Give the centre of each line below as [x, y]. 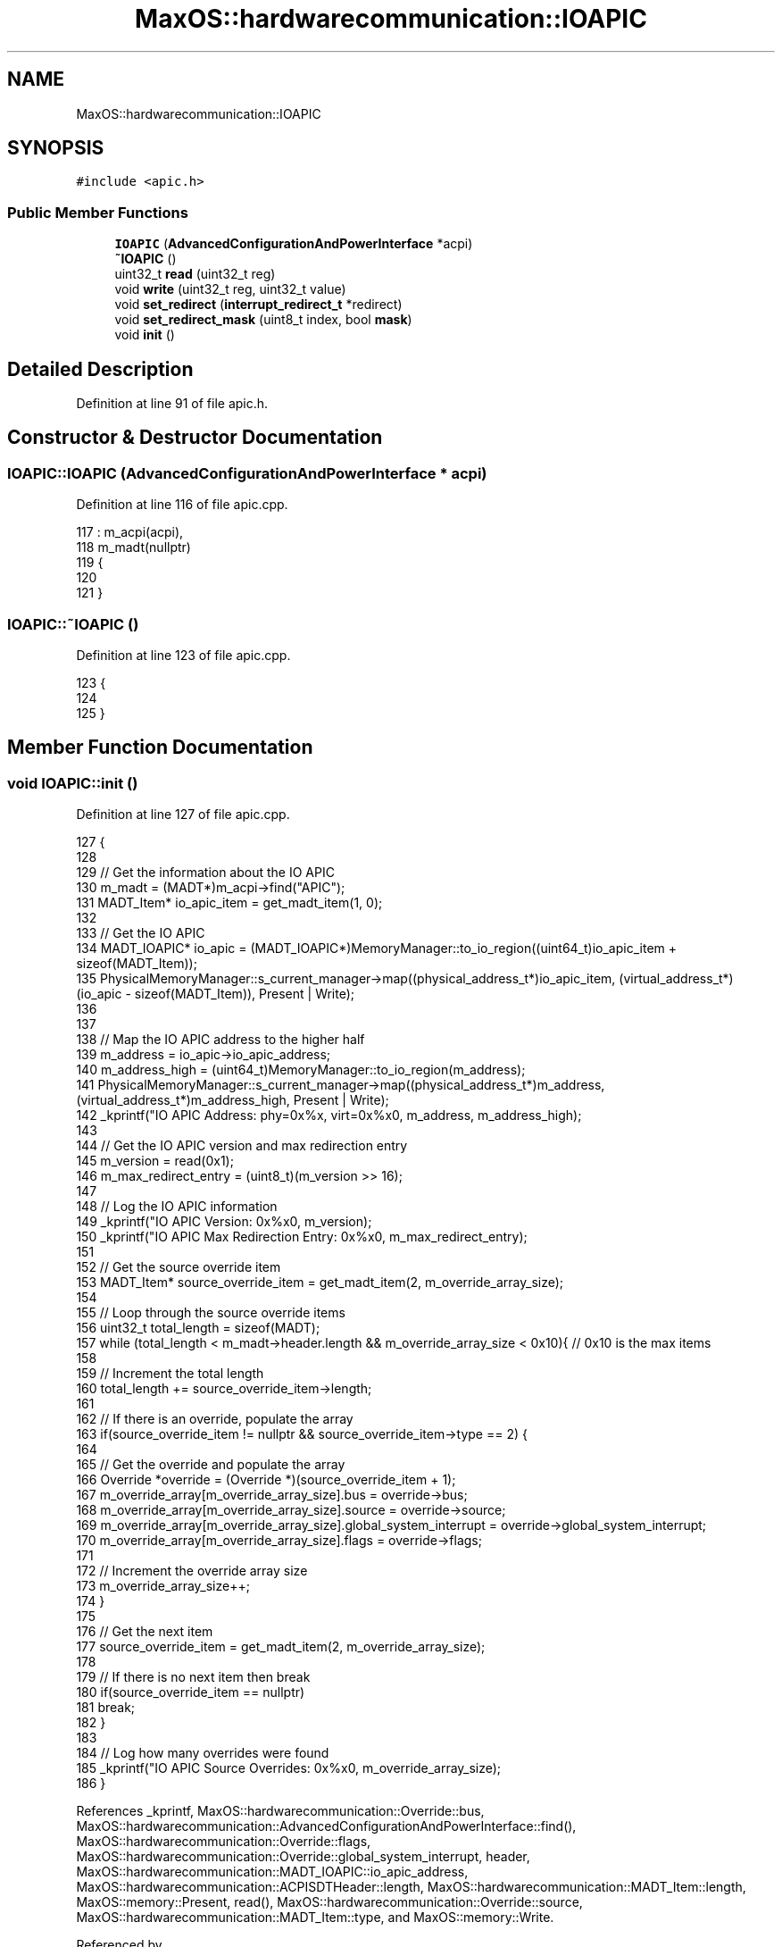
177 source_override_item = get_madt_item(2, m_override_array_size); [281, 1647]
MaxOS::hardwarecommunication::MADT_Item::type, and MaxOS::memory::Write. [315, 1918]
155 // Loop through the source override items [211, 1313]
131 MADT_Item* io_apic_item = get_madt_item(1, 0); [229, 903]
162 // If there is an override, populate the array [215, 1419]
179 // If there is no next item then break [193, 1677]
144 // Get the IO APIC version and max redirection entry [242, 1146]
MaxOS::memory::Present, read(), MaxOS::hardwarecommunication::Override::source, [329, 1902]
